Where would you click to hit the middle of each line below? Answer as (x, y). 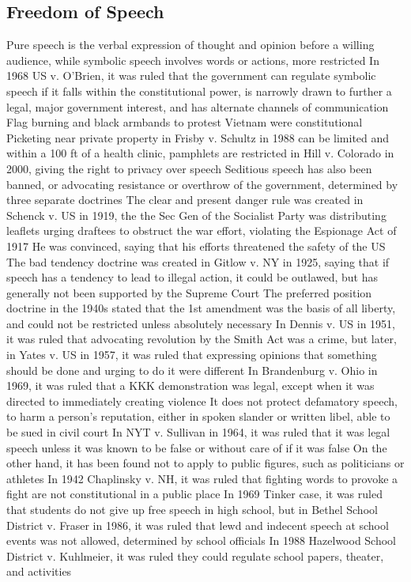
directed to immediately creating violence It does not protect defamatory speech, (202, 401)
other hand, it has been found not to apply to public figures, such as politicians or (205, 463)
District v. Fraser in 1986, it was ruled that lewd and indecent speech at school (198, 525)
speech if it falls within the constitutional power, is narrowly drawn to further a (199, 91)
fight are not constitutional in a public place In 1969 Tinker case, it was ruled (194, 494)
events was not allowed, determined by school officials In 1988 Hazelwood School (202, 540)
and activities (39, 571)
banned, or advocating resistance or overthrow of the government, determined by (202, 184)
